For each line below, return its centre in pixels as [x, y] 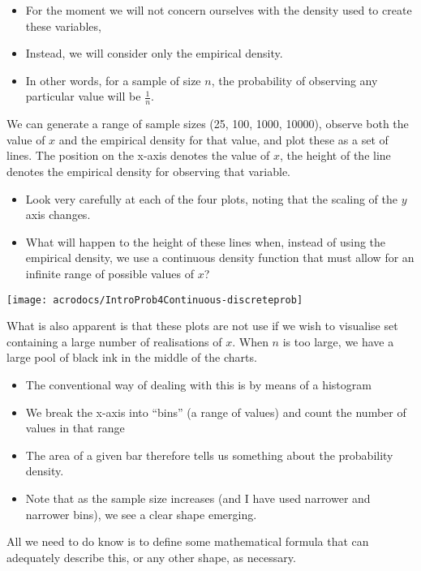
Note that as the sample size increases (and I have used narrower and [198, 498]
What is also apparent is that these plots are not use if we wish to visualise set [202, 326]
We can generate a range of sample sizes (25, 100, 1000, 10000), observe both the [208, 124]
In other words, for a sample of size [113, 80]
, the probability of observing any [294, 80]
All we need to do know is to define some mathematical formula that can [188, 541]
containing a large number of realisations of [114, 341]
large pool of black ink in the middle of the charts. [132, 357]
